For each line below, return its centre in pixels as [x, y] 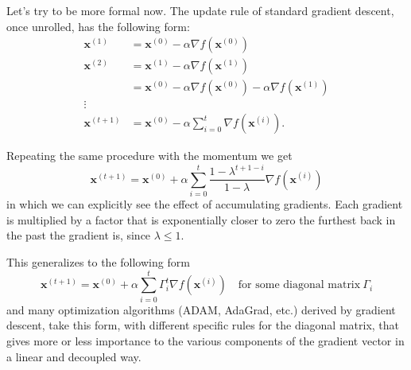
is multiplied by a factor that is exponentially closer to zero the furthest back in [201, 219]
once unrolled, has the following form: [98, 26]
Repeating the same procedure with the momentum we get [149, 156]
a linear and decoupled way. [74, 356]
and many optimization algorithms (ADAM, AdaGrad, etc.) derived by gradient [201, 309]
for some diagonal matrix [299, 285]
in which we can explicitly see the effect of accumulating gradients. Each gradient [205, 204]
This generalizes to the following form [98, 262]
